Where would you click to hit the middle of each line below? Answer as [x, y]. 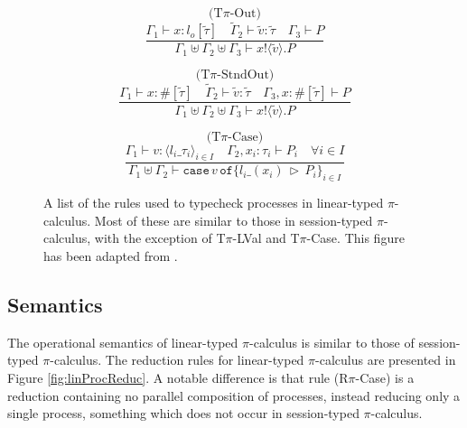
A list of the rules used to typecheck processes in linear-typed [214, 203]
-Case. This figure [355, 238]
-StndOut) [246, 75]
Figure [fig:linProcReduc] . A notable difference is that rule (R [178, 378]
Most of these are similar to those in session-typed [233, 220]
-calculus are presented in [386, 360]
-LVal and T [266, 238]
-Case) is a [385, 378]
